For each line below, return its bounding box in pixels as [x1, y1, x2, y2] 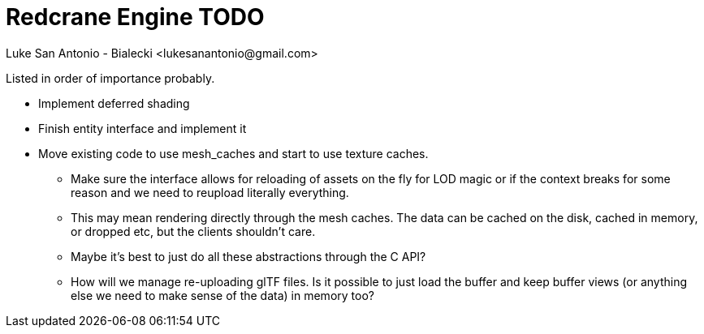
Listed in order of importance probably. [6, 71, 215, 85]
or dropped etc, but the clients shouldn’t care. [71, 224, 316, 238]
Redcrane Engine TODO [6, 3, 265, 31]
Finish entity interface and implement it [38, 121, 247, 135]
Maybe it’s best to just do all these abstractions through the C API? [71, 249, 426, 263]
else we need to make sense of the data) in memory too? [71, 288, 374, 302]
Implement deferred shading [38, 96, 190, 110]
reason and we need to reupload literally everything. [71, 185, 349, 199]
